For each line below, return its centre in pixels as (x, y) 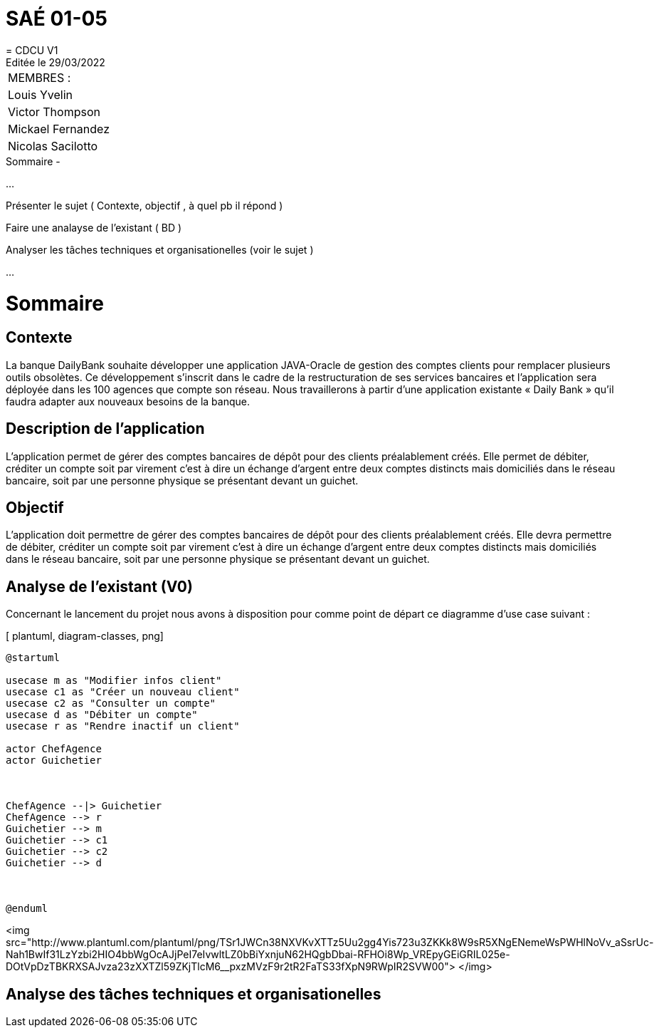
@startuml (33, 658)
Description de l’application (105, 429)
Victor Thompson (54, 111)
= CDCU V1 (32, 50)
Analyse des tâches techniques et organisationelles (194, 994)
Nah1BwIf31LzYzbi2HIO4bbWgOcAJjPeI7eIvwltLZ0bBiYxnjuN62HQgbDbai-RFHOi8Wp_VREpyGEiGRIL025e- (258, 955)
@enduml (27, 909)
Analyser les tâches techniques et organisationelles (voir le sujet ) (160, 249)
